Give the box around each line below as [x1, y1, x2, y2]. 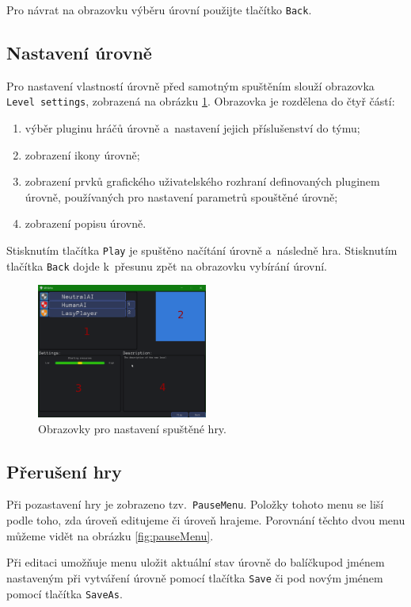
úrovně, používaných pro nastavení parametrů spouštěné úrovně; [25, 188, 338, 205]
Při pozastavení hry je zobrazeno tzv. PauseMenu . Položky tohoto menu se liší [6, 496, 384, 513]
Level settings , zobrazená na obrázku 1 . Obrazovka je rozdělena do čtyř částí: [6, 93, 395, 109]
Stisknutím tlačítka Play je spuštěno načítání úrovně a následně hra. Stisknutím [6, 242, 398, 259]
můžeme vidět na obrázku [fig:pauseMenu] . [6, 527, 214, 544]
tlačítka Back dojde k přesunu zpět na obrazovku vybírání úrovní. [6, 257, 328, 274]
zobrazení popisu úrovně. [25, 215, 147, 232]
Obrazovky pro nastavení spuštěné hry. [38, 420, 226, 436]
